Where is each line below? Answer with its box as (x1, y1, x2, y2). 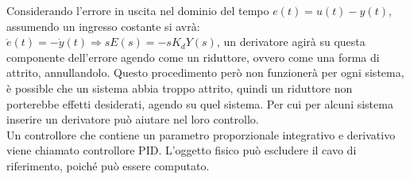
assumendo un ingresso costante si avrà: (6, 17, 200, 34)
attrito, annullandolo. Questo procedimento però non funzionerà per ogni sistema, (6, 64, 404, 81)
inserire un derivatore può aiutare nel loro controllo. (6, 111, 259, 128)
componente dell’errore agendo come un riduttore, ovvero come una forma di (6, 48, 380, 65)
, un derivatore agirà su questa (216, 33, 366, 50)
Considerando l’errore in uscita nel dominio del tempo (6, 2, 269, 18)
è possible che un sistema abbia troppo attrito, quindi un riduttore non (6, 79, 353, 96)
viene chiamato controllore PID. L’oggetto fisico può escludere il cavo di (6, 142, 357, 158)
